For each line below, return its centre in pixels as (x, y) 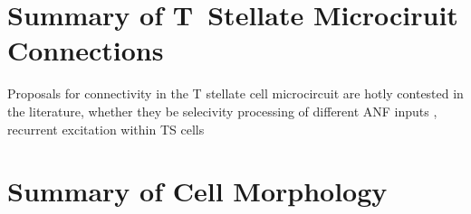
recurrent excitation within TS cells (106, 129)
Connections (86, 50)
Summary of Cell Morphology (197, 191)
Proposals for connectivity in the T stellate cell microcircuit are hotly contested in (235, 93)
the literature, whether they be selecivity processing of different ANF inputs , (222, 111)
